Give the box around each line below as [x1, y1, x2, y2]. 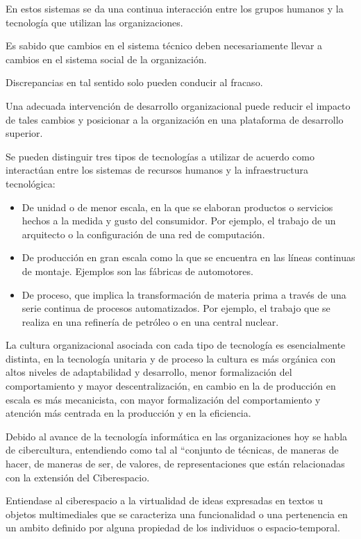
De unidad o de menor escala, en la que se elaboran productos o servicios [22, 199, 333, 214]
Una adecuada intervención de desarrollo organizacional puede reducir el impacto [6, 98, 351, 113]
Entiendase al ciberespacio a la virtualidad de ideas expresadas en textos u [6, 493, 323, 508]
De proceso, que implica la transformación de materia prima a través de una [22, 287, 346, 301]
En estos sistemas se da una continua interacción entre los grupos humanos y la [6, 1, 344, 15]
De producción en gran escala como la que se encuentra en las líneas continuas [22, 250, 355, 265]
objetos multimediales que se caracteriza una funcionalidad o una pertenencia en [6, 506, 348, 521]
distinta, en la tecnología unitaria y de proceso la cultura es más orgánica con [6, 351, 336, 365]
